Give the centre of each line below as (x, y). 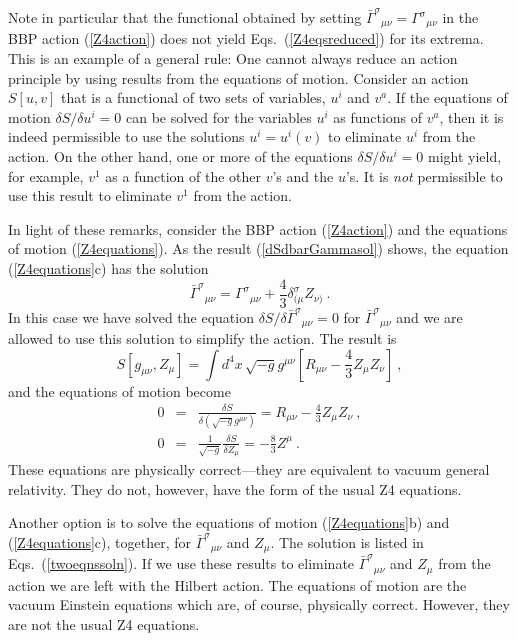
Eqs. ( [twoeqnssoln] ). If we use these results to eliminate (181, 563)
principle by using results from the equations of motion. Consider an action (238, 77)
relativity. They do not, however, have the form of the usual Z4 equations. (235, 488)
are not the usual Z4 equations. (104, 623)
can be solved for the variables (218, 116)
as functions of (378, 116)
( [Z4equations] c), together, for (99, 541)
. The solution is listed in (347, 541)
